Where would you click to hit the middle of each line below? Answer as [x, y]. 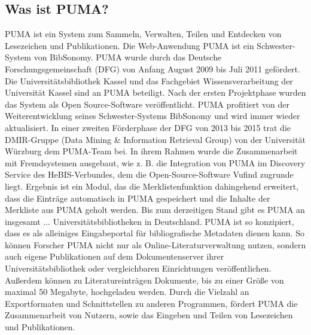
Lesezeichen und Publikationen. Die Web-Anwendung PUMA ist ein [129, 45]
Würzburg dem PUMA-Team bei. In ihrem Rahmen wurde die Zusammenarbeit [151, 151]
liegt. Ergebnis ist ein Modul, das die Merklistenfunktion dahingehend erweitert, [152, 186]
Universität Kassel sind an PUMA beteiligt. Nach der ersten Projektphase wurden [155, 92]
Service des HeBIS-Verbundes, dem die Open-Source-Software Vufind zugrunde [149, 174]
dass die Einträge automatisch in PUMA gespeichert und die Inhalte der [138, 198]
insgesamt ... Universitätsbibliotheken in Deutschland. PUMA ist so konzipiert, [150, 221]
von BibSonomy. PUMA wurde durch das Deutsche [128, 57]
